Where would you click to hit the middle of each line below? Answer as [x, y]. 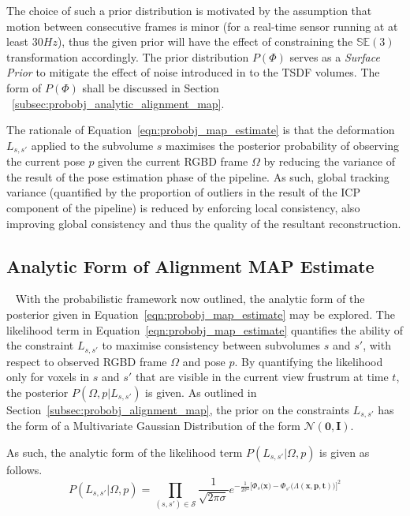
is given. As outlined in [201, 392]
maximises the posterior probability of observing [283, 145]
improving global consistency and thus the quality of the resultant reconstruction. [204, 223]
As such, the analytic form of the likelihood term [125, 452]
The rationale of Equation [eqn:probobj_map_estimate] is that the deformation [201, 130]
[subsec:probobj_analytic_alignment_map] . [118, 103]
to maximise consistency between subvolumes [211, 345]
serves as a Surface [335, 56]
